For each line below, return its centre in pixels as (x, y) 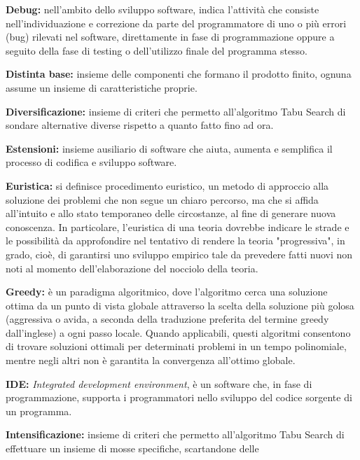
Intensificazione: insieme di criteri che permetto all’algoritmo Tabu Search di (175, 434)
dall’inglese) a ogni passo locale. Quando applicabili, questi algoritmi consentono (178, 332)
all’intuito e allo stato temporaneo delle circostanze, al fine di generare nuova (171, 213)
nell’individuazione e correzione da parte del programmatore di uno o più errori (176, 23)
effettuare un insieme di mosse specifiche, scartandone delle (132, 448)
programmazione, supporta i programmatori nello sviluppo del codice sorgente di (179, 397)
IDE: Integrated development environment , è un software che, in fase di (159, 383)
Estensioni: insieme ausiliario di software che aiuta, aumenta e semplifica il (169, 148)
